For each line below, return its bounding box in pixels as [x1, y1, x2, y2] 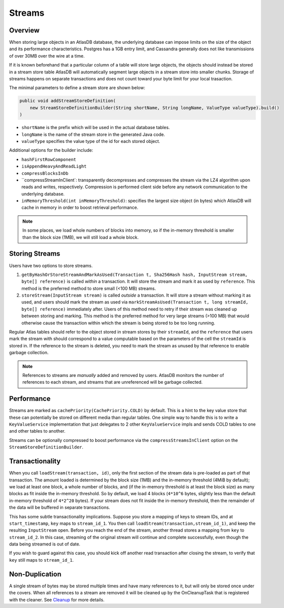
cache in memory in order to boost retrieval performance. [21, 204, 139, 210]
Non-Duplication [9, 570, 62, 578]
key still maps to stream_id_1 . [9, 557, 74, 563]
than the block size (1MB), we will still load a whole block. [22, 234, 139, 240]
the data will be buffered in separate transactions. [9, 505, 110, 510]
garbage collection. [9, 350, 49, 356]
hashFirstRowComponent [21, 157, 76, 162]
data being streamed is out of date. [9, 541, 81, 547]
